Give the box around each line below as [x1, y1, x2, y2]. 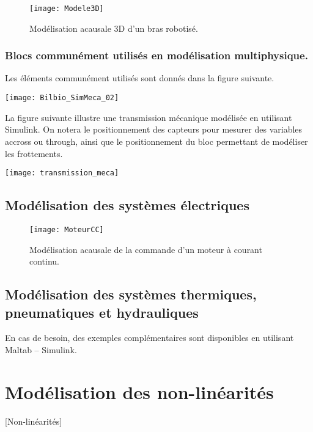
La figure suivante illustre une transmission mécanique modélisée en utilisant [5, 111, 292, 123]
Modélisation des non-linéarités [5, 379, 274, 404]
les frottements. [5, 147, 63, 159]
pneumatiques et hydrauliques [5, 302, 199, 321]
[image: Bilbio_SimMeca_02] [5, 93, 119, 103]
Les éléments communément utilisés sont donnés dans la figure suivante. [5, 71, 274, 84]
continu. [29, 255, 60, 268]
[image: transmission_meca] [5, 169, 119, 178]
